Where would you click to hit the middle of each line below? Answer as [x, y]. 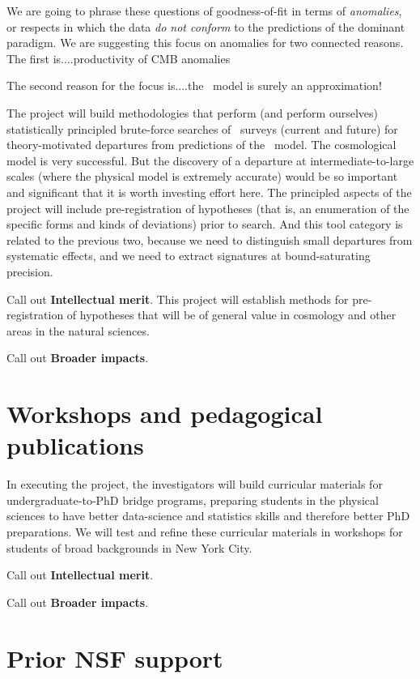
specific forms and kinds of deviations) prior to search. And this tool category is [205, 224]
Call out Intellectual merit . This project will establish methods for [178, 299]
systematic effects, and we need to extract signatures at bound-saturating [189, 256]
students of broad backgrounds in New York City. [129, 547]
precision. [30, 271]
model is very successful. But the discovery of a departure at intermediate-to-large [210, 160]
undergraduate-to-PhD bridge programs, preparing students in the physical [193, 500]
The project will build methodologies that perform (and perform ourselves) [193, 112]
